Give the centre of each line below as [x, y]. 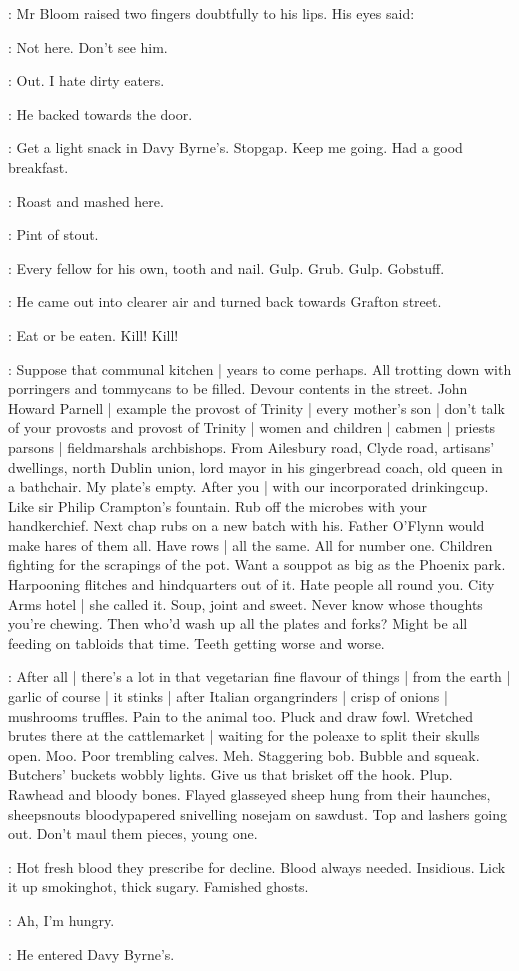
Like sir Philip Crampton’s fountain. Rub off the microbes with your [218, 505]
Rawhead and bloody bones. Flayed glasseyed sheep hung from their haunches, [249, 794]
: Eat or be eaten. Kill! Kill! [93, 334]
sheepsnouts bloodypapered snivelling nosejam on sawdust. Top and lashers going [257, 813]
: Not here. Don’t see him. [88, 46]
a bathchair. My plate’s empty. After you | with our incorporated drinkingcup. [248, 486]
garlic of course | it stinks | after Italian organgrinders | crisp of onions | [228, 696]
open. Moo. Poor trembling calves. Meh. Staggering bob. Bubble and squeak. [244, 754]
